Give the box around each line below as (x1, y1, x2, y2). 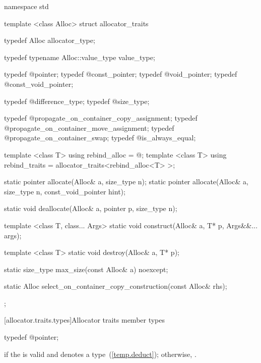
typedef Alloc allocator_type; (4, 35, 95, 45)
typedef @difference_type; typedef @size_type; (4, 95, 150, 106)
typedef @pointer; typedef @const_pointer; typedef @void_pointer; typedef (4, 69, 237, 79)
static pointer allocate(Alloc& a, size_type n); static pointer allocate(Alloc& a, (4, 176, 248, 187)
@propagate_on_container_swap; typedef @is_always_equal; (4, 132, 196, 143)
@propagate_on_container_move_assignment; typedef (4, 122, 174, 133)
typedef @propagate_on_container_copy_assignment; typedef (4, 113, 198, 123)
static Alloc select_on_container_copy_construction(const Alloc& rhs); (4, 281, 227, 291)
